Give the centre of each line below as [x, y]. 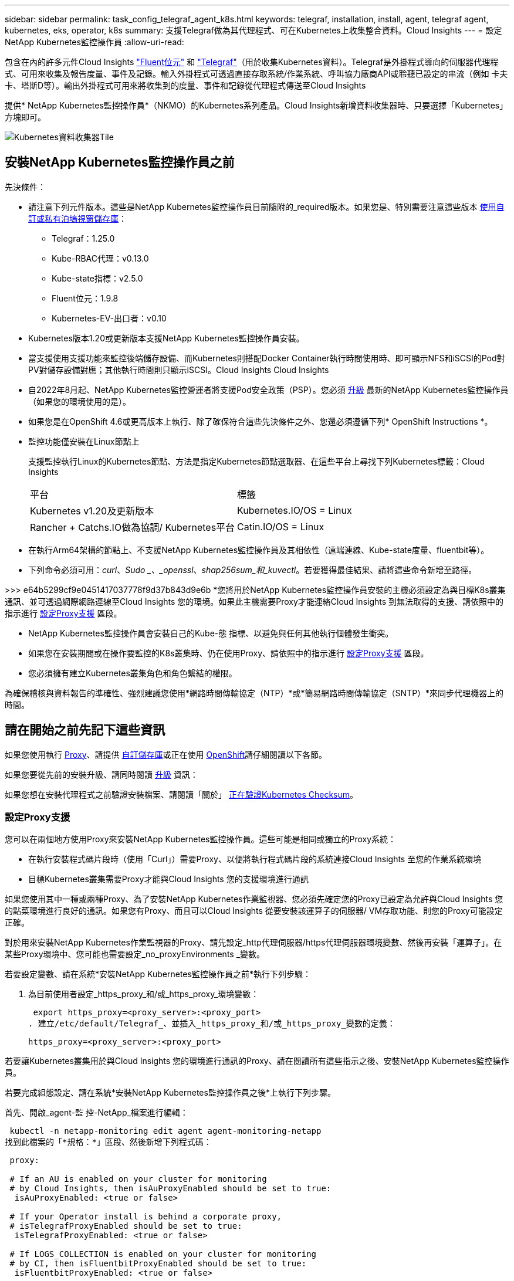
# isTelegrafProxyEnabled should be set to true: [126, 1226]
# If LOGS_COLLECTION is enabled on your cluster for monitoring [163, 1254]
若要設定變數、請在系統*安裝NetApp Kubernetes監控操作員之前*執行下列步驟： [158, 974]
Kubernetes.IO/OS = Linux [295, 510]
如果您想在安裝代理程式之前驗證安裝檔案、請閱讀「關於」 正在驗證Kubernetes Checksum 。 [182, 794]
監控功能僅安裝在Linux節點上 [84, 441]
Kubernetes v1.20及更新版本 [92, 511]
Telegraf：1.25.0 [83, 238]
